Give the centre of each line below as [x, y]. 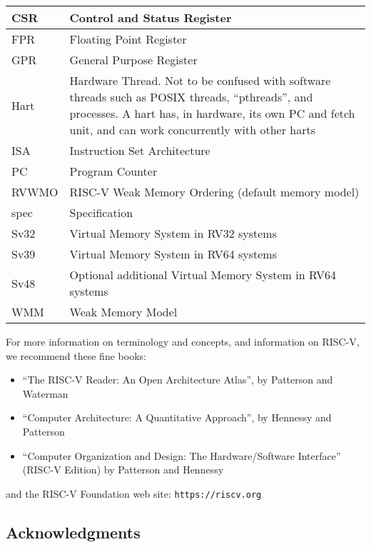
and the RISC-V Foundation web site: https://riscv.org [134, 493]
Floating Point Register [128, 39]
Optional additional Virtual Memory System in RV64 [203, 275]
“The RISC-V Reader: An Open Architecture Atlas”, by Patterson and [178, 380]
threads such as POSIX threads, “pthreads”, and [191, 97]
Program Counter [113, 171]
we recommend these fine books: [76, 355]
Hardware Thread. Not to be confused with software [200, 80]
